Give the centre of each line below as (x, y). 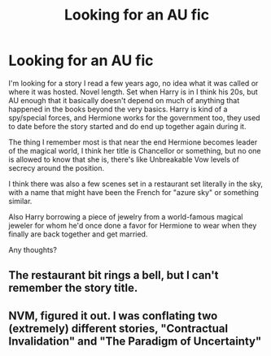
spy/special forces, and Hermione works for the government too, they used (134, 117)
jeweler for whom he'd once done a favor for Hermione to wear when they (133, 225)
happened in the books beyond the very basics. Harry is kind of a (118, 109)
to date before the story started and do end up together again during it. (127, 126)
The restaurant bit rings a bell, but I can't (114, 275)
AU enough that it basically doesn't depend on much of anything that (124, 100)
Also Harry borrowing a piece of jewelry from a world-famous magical (126, 216)
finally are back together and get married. (78, 234)
